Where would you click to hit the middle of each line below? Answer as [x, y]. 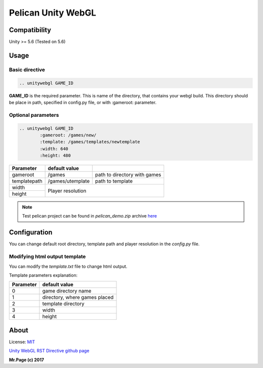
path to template [114, 181]
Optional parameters [34, 115]
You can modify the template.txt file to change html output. [68, 266]
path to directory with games [128, 175]
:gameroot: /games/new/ [68, 135]
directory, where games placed [78, 297]
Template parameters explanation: [43, 275]
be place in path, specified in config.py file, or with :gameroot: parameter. [83, 102]
